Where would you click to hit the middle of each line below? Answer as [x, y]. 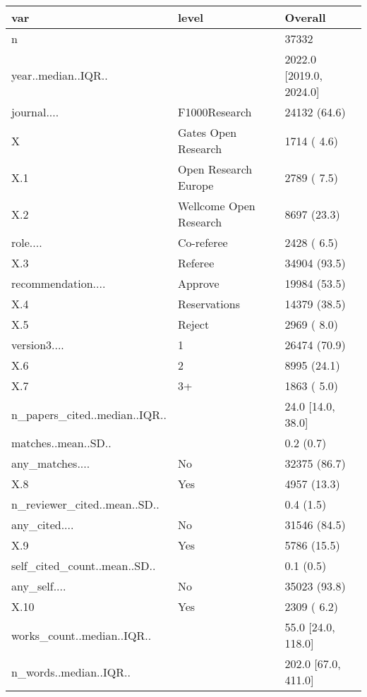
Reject [193, 324]
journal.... [35, 112]
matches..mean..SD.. [61, 443]
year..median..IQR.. [60, 75]
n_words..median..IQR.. [71, 672]
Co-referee [203, 242]
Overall [305, 17]
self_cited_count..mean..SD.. [84, 565]
